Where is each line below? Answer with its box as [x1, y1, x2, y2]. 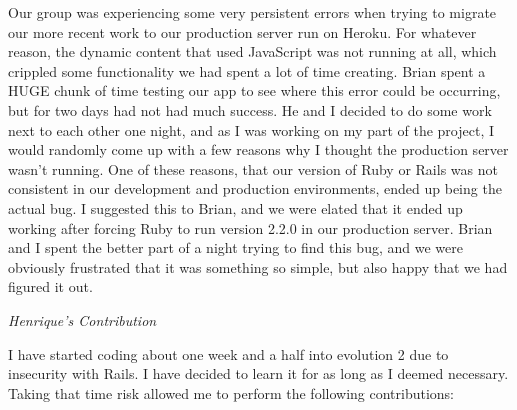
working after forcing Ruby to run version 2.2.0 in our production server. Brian [8, 217, 493, 238]
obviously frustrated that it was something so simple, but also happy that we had [8, 256, 508, 277]
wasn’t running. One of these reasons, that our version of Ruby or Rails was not [8, 158, 498, 179]
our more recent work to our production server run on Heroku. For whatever [8, 21, 477, 42]
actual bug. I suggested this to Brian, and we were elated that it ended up [8, 197, 463, 218]
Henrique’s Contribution [8, 309, 157, 330]
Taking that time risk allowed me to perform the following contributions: [8, 382, 454, 403]
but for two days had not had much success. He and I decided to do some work [8, 99, 492, 120]
